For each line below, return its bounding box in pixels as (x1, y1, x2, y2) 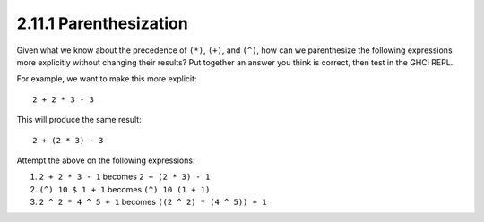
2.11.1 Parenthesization (16, 13, 188, 33)
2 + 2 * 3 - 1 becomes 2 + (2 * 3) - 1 (39, 171, 211, 183)
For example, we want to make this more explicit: (16, 73, 197, 84)
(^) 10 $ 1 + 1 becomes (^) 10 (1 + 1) (39, 184, 211, 194)
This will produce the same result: (16, 115, 143, 125)
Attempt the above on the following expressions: (16, 155, 195, 166)
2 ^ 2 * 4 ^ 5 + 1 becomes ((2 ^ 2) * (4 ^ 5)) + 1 (39, 197, 267, 208)
